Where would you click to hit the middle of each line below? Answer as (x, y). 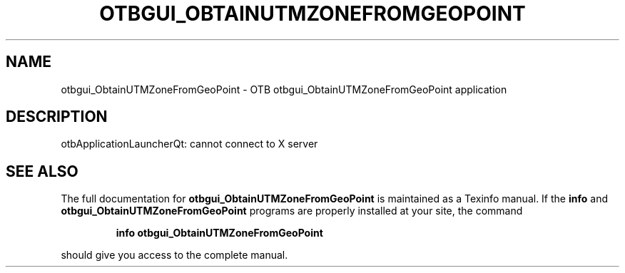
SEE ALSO (42, 171)
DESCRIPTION (57, 117)
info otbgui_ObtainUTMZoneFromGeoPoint (219, 233)
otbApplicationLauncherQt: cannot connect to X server (189, 144)
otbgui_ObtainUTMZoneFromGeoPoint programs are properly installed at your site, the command (292, 211)
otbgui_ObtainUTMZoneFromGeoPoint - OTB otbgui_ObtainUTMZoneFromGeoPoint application (284, 89)
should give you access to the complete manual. (174, 255)
